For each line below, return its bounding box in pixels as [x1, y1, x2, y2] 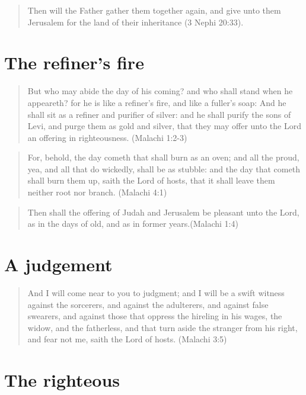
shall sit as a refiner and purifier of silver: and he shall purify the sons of [27, 108, 291, 120]
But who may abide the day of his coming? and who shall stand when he [27, 85, 293, 97]
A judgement [4, 252, 113, 277]
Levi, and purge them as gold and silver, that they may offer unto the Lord [27, 120, 301, 132]
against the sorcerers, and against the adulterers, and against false [27, 298, 269, 310]
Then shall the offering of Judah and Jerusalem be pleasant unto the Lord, [27, 205, 299, 218]
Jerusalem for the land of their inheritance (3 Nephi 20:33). [27, 15, 244, 28]
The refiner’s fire [4, 50, 144, 75]
